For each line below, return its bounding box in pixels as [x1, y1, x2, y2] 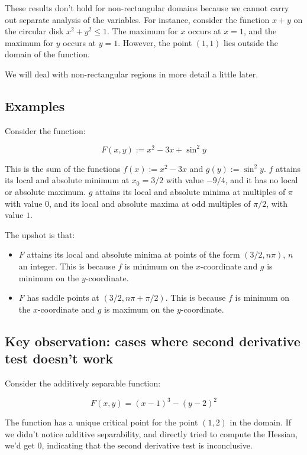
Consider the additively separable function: [5, 376, 161, 389]
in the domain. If [230, 416, 291, 428]
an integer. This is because [18, 260, 115, 272]
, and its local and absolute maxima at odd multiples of [49, 197, 251, 209]
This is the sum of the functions [5, 162, 121, 174]
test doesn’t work [5, 349, 114, 368]
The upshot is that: [5, 228, 75, 240]
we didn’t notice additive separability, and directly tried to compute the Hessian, [5, 427, 298, 440]
